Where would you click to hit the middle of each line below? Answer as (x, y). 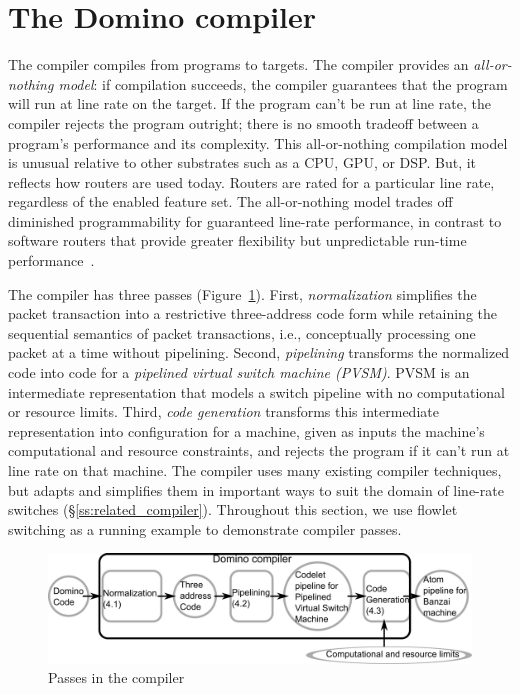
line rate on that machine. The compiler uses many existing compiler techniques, (255, 470)
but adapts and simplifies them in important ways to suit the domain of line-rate (256, 489)
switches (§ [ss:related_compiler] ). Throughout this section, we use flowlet (233, 509)
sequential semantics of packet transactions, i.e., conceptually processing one (242, 332)
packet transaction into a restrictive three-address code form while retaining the (253, 313)
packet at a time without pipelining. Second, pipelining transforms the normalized (259, 352)
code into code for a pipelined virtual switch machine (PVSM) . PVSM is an (239, 372)
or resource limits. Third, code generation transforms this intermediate (223, 411)
